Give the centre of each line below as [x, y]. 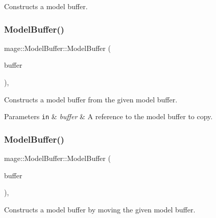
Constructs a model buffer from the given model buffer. [91, 99]
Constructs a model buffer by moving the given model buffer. [100, 209]
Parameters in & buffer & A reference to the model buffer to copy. [109, 116]
